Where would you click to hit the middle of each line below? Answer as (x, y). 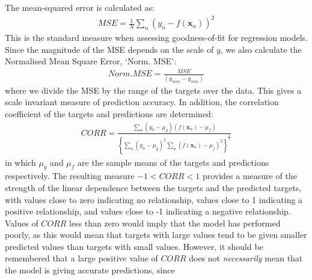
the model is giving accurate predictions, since (90, 270)
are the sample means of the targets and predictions (173, 162)
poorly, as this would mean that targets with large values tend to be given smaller (156, 235)
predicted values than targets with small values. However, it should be (134, 246)
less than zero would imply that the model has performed (175, 223)
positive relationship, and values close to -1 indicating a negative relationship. (148, 211)
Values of (22, 223)
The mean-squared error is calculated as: (80, 7)
